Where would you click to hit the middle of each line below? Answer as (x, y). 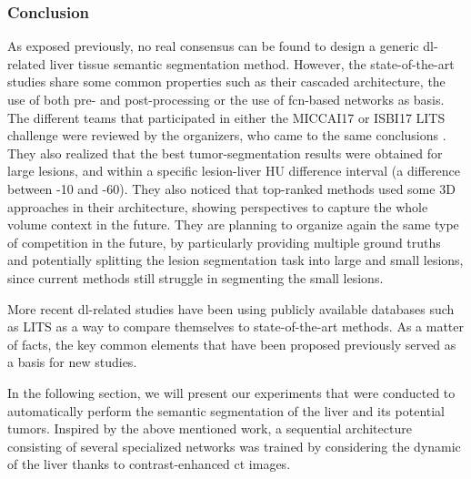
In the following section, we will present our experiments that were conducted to (231, 392)
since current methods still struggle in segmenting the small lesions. (195, 277)
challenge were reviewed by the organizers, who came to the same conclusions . (227, 135)
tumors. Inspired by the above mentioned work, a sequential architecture (210, 428)
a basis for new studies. (72, 362)
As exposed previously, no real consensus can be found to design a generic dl (220, 46)
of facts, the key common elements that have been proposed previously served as (232, 344)
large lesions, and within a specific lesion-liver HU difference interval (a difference (234, 171)
